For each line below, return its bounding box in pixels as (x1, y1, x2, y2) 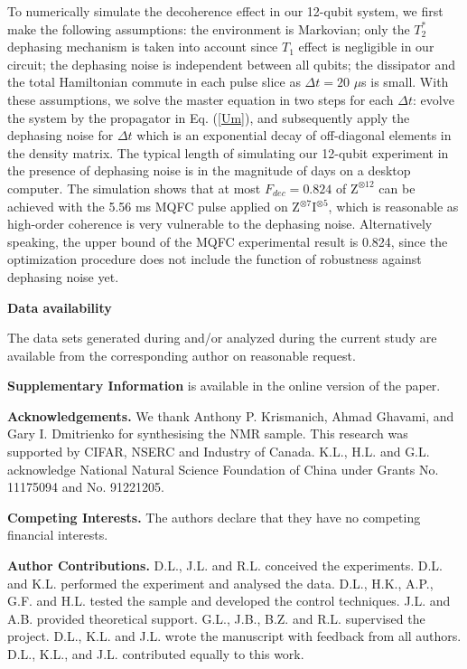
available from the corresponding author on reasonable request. (7, 345, 356, 364)
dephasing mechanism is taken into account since (7, 37, 278, 56)
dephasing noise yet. (7, 267, 119, 286)
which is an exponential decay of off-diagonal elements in (136, 126, 452, 145)
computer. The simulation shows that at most (7, 178, 261, 197)
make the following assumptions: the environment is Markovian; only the (7, 19, 410, 38)
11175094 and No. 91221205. (7, 477, 164, 496)
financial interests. (7, 525, 108, 544)
